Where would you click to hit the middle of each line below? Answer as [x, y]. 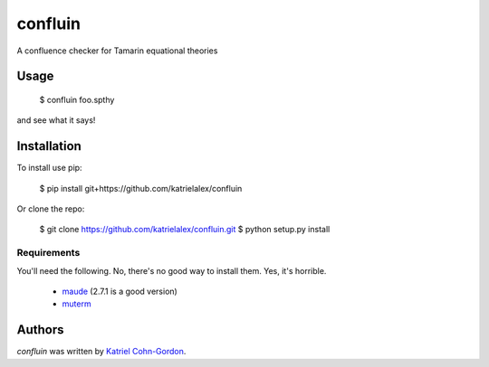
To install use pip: [49, 168]
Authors [40, 330]
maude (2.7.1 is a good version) [120, 291]
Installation [49, 146]
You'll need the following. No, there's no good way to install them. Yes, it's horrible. [172, 270]
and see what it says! [56, 120]
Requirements [48, 253]
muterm [77, 304]
